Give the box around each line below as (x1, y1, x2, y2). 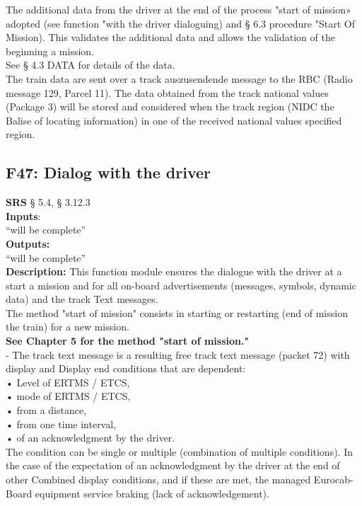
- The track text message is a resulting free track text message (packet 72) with (6, 347, 350, 362)
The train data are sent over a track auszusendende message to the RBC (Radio (6, 71, 353, 86)
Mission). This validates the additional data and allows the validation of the (6, 30, 335, 45)
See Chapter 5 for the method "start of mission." (6, 333, 250, 348)
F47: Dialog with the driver (6, 161, 211, 183)
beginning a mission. (6, 43, 95, 58)
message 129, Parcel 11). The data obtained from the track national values (6, 85, 329, 100)
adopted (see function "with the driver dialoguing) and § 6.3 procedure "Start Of (6, 16, 355, 30)
